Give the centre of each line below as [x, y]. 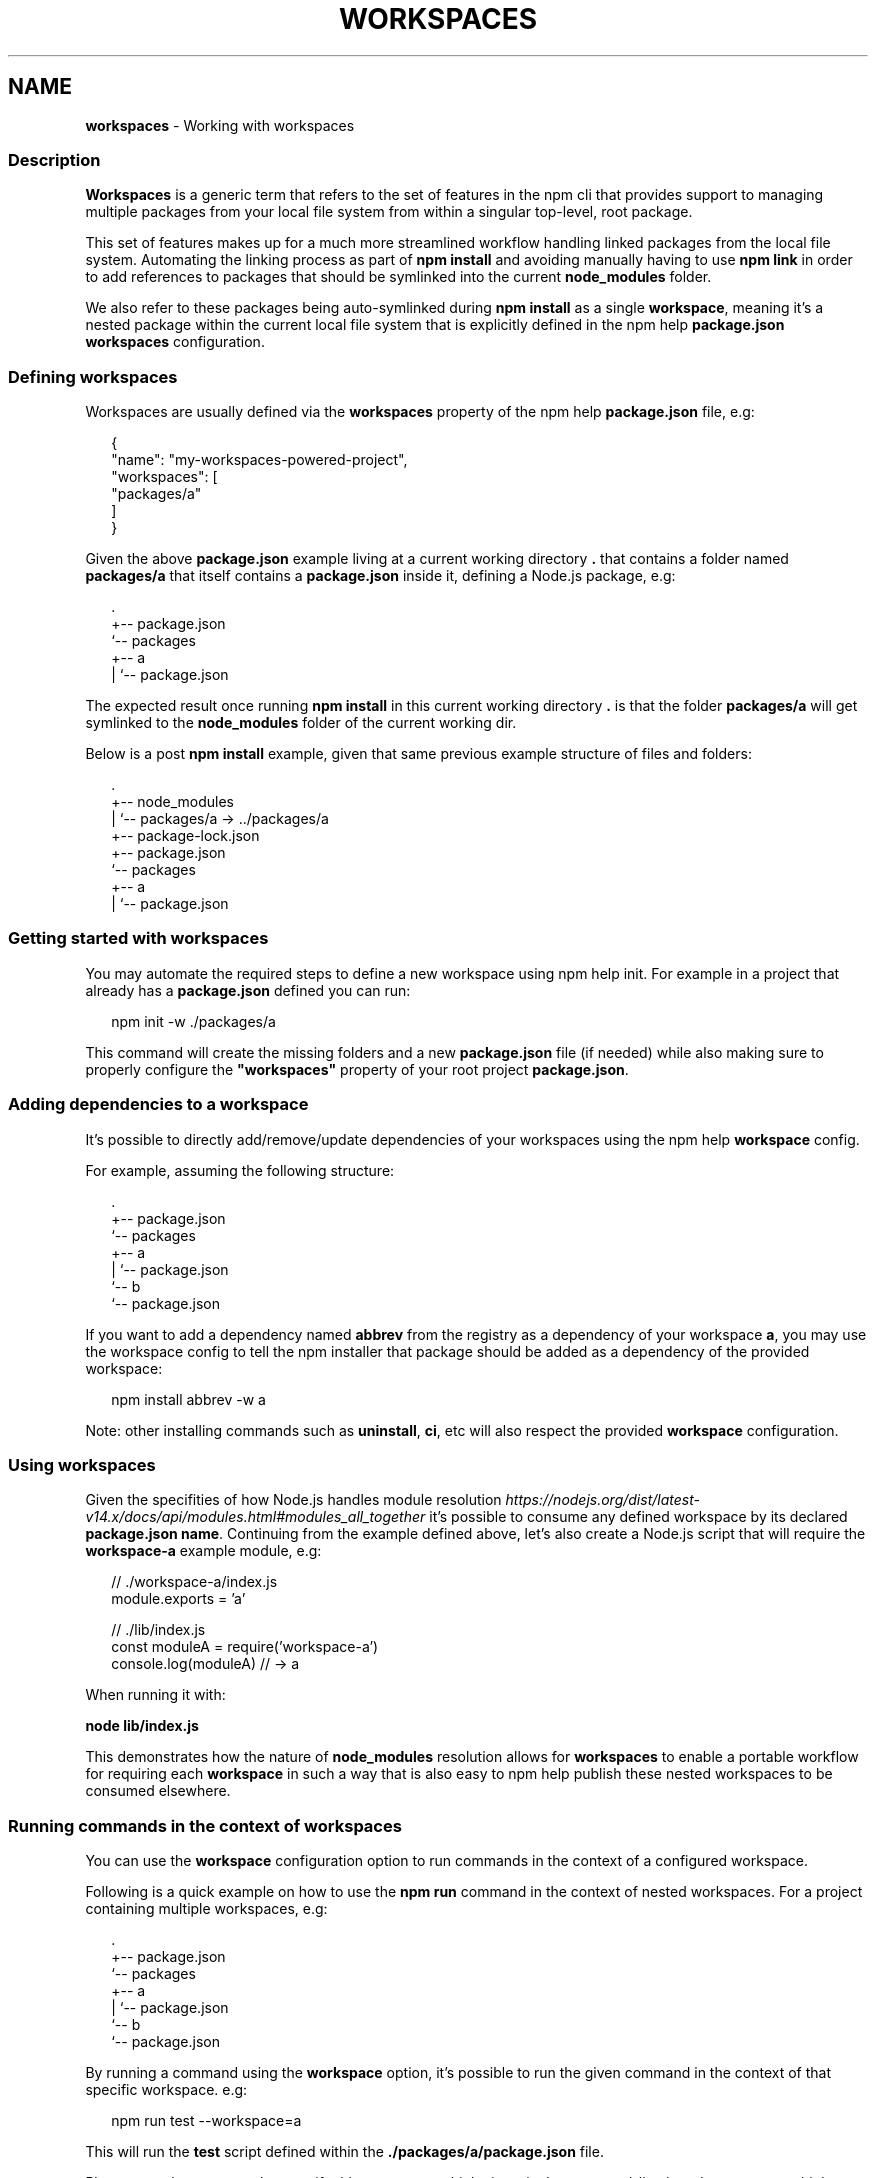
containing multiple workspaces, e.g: [206, 1909]
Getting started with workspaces [138, 938]
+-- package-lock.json [185, 836]
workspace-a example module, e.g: [203, 1551]
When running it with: [155, 1695]
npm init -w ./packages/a [193, 1021]
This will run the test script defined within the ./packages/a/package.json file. [344, 2152]
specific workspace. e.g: [166, 2090]
